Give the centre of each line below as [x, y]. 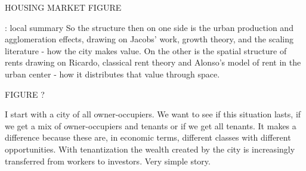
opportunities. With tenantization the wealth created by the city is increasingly [150, 149]
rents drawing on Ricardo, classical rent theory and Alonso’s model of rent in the [153, 62]
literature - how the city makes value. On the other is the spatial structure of [146, 50]
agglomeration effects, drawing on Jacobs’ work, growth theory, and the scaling [149, 39]
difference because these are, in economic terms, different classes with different [148, 137]
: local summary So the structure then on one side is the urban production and [149, 27]
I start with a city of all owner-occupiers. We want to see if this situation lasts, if [153, 114]
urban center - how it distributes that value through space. [112, 74]
